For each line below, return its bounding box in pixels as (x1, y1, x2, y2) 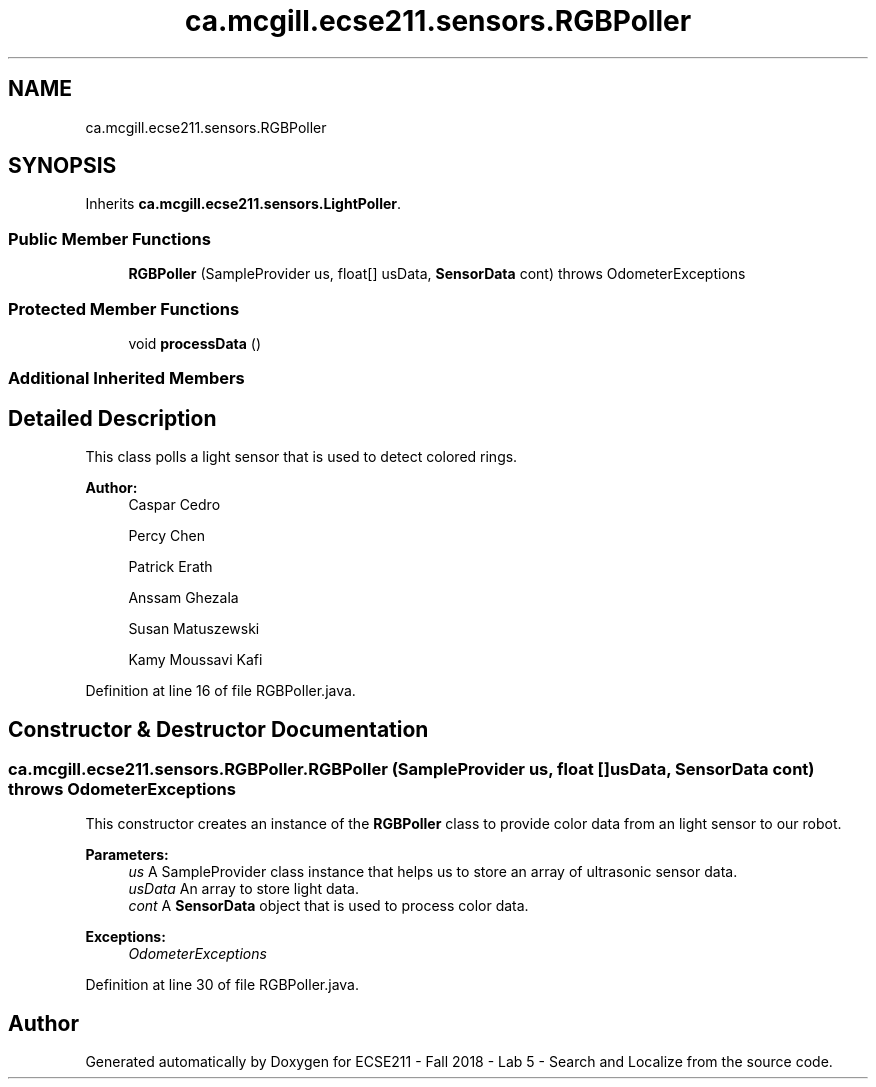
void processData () (128, 334, 262, 352)
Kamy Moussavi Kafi (128, 651, 263, 669)
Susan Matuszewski (128, 620, 260, 638)
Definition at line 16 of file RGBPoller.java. (85, 682, 356, 700)
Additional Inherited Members (8, 368, 245, 389)
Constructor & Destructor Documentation (8, 716, 429, 742)
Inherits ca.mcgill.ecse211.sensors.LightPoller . (85, 195, 402, 213)
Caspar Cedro (128, 496, 221, 514)
